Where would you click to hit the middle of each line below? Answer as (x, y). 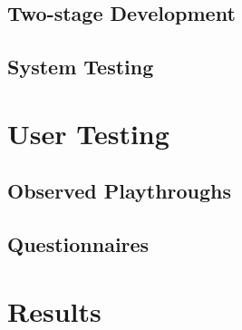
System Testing (81, 67)
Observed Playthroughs (120, 191)
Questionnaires (78, 244)
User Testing (88, 133)
